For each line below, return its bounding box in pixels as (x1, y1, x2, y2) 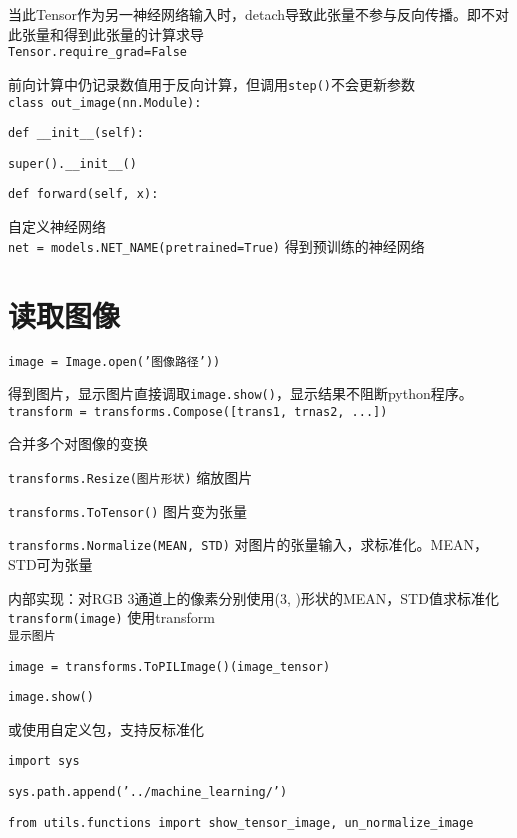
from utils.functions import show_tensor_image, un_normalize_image (8, 815, 474, 830)
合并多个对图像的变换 (8, 433, 148, 454)
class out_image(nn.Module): (8, 95, 202, 110)
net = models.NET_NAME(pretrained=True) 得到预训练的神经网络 (8, 235, 425, 256)
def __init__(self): (8, 126, 145, 141)
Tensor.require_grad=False (8, 45, 187, 60)
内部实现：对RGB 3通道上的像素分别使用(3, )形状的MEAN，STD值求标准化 (8, 587, 499, 608)
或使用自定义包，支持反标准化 (8, 718, 204, 739)
